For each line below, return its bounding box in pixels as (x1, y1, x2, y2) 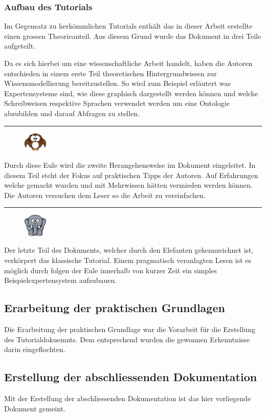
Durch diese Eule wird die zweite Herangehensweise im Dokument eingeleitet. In (4, 160, 256, 170)
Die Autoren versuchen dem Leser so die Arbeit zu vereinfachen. (4, 189, 206, 200)
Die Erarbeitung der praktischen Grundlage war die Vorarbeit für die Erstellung (4, 323, 255, 334)
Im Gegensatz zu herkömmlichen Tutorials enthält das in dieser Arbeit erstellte (4, 20, 253, 31)
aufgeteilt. (4, 40, 36, 51)
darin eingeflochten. (4, 344, 65, 355)
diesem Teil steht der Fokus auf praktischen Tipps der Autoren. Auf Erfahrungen (4, 169, 258, 180)
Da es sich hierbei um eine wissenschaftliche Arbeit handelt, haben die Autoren (4, 58, 253, 68)
